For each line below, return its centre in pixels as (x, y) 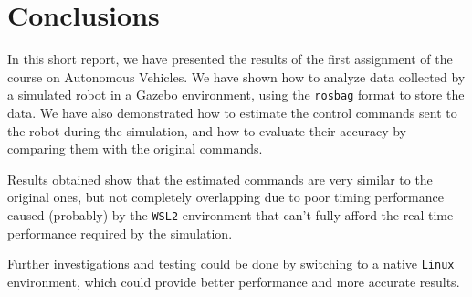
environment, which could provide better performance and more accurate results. (234, 281)
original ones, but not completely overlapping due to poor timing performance (226, 197)
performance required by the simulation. (120, 233)
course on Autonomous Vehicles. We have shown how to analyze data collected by (236, 76)
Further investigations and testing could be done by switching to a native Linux (231, 264)
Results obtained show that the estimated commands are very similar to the (220, 179)
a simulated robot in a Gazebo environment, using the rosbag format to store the (236, 95)
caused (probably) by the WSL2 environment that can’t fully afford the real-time (231, 214)
